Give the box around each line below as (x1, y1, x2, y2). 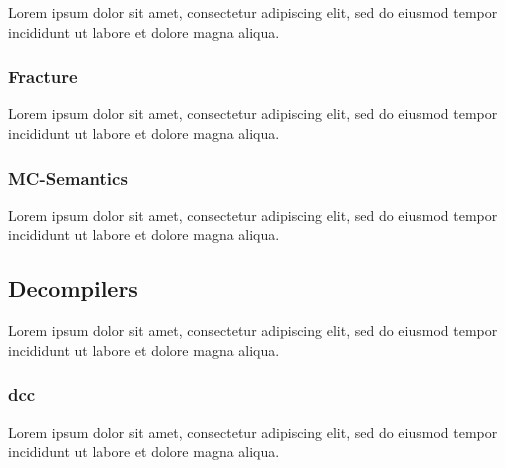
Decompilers (8, 273, 138, 304)
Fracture (8, 64, 78, 89)
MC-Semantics (8, 165, 128, 190)
